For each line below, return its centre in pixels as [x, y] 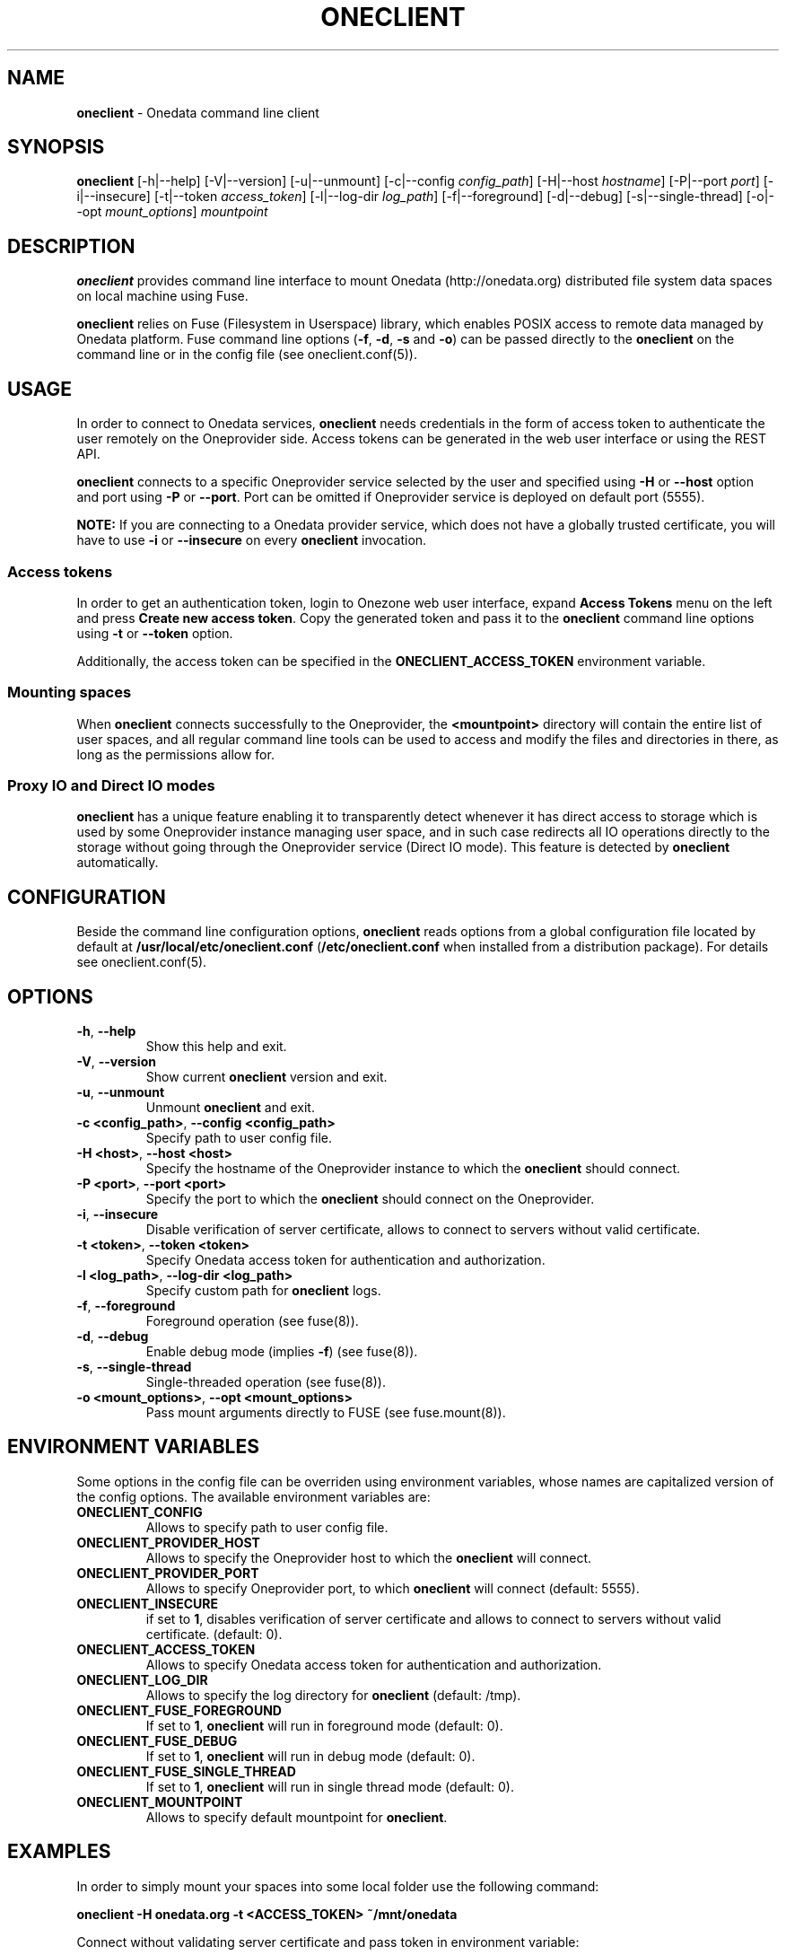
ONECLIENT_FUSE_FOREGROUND [179, 1710]
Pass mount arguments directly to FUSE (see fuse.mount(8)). [326, 1413]
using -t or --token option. [155, 633]
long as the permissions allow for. [175, 754]
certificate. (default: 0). [214, 1634]
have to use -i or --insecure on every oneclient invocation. [252, 540]
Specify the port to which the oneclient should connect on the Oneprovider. [370, 1199]
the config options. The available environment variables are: [253, 1496]
